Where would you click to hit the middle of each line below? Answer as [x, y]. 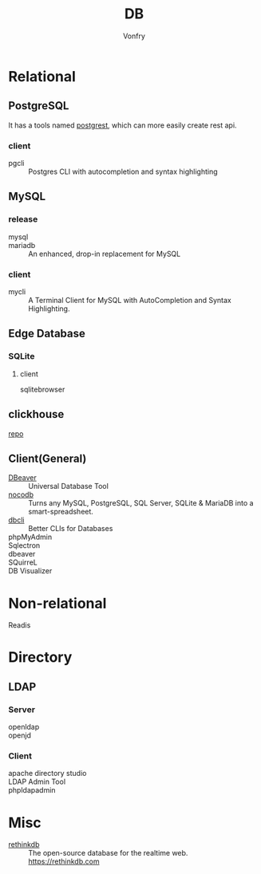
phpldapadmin [32, 790]
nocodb [21, 494]
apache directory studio [47, 774]
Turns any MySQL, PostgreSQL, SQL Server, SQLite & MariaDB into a [141, 503]
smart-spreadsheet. [61, 512]
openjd [20, 735]
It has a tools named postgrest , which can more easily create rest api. [123, 125]
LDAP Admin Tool [37, 781]
